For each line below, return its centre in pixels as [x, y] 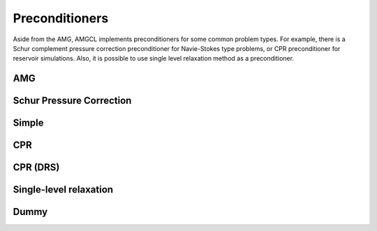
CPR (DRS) [36, 167]
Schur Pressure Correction [72, 101]
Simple [29, 123]
